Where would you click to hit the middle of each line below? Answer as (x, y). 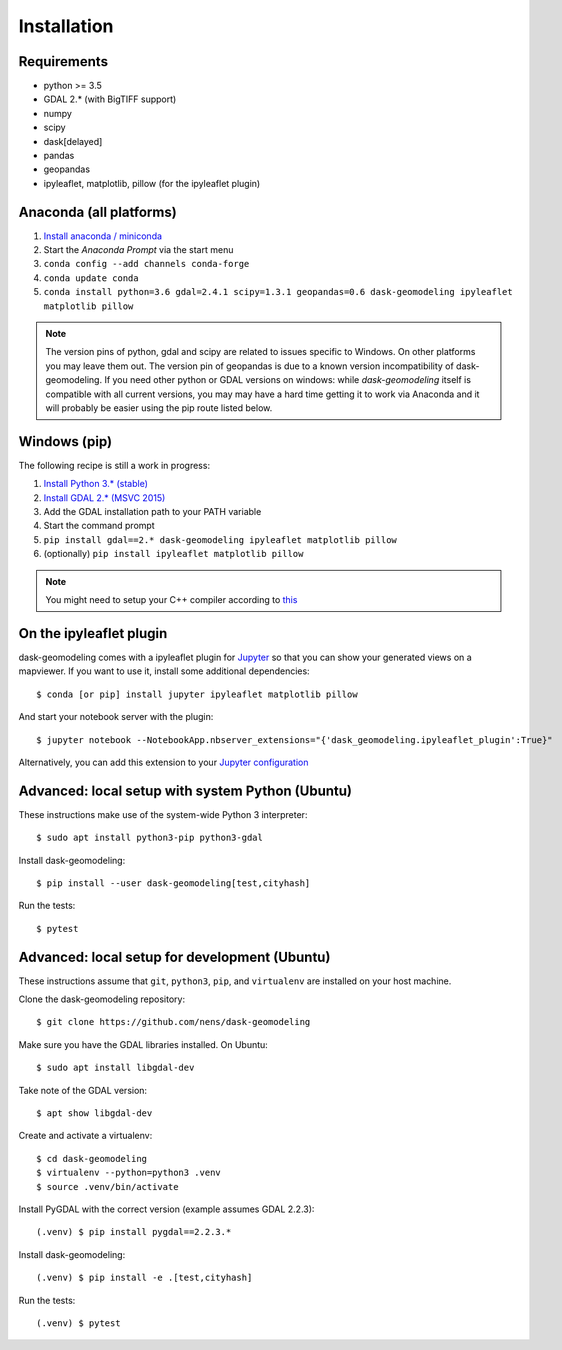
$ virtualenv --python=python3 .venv (129, 1173)
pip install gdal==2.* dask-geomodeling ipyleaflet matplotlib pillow (220, 539)
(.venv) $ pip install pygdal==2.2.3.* (134, 1232)
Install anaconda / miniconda (103, 236)
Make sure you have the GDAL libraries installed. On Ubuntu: (143, 1044)
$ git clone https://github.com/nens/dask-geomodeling (173, 1022)
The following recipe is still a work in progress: (114, 465)
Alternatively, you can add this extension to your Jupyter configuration (163, 762)
